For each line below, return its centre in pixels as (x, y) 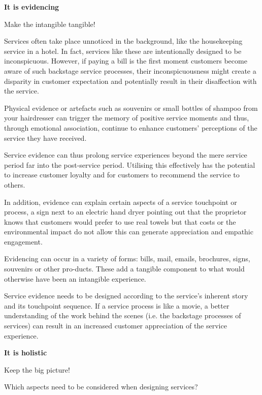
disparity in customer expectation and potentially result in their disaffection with (130, 81)
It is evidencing (32, 7)
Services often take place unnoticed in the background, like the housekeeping (123, 41)
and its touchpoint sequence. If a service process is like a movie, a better (117, 305)
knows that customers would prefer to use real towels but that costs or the (120, 221)
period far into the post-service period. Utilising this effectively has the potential (130, 164)
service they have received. (45, 138)
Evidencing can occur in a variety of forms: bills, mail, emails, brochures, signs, (127, 259)
